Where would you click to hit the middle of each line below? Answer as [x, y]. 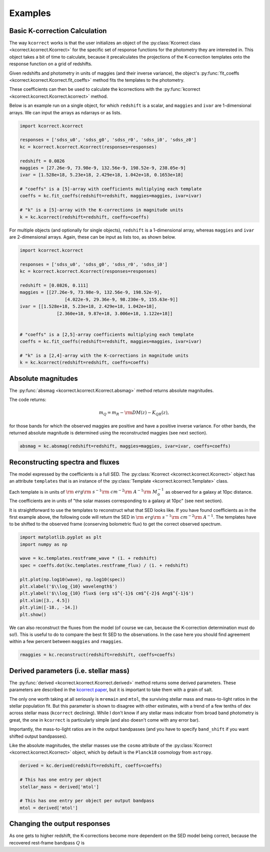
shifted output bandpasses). [38, 736]
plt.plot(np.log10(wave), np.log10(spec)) [72, 579]
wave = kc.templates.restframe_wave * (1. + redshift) [88, 558]
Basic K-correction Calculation [58, 31]
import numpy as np [43, 544]
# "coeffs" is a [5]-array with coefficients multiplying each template [111, 189]
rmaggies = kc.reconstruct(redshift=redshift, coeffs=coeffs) [97, 655]
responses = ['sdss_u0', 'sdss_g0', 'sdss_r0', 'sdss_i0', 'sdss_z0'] [108, 140]
